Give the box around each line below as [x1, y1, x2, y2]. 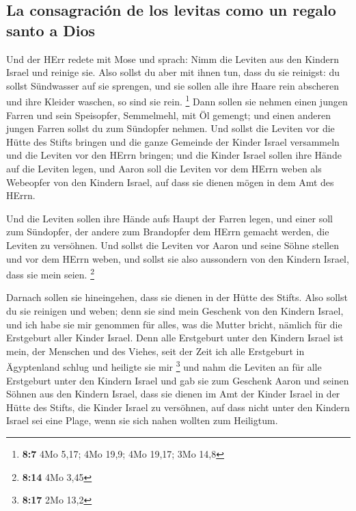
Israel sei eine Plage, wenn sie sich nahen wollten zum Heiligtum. [6, 413, 278, 428]
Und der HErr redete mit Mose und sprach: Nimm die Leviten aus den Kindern [6, 51, 339, 66]
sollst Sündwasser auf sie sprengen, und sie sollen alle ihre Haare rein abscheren [6, 78, 340, 92]
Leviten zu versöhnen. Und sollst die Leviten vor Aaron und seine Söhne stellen [6, 237, 340, 252]
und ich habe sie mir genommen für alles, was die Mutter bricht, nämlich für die [6, 317, 342, 331]
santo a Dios [6, 19, 96, 40]
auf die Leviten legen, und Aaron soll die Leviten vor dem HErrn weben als [6, 161, 322, 175]
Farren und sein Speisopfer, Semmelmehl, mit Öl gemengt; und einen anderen [6, 107, 331, 122]
